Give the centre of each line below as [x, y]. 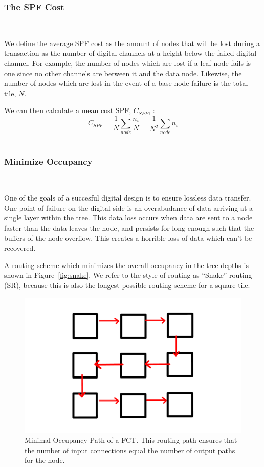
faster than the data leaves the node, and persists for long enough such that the [129, 227]
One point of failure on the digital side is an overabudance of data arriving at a [129, 207]
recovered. [20, 248]
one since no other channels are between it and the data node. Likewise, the [123, 73]
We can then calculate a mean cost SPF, [68, 110]
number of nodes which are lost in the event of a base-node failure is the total [126, 83]
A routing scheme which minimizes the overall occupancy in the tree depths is [126, 265]
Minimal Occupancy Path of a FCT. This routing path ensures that [131, 440]
